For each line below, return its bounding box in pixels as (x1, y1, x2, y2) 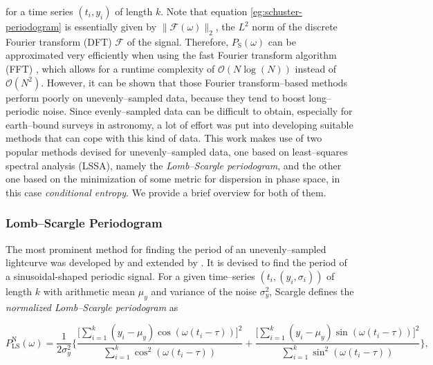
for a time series (6, 4, 73, 18)
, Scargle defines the (269, 283, 354, 298)
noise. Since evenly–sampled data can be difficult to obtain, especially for (42, 104, 353, 118)
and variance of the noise (151, 283, 257, 298)
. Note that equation (160, 4, 248, 18)
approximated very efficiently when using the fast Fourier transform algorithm (6, 48, 337, 62)
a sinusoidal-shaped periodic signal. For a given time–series (6, 268, 255, 283)
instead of (295, 61, 337, 75)
